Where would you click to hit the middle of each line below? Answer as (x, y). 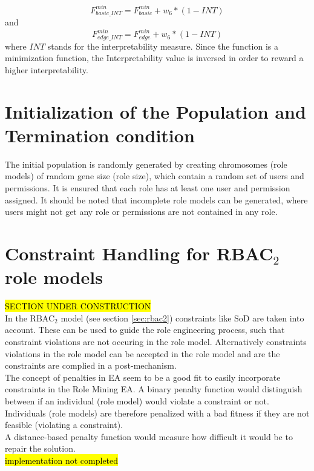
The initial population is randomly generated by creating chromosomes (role (146, 164)
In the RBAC (30, 318)
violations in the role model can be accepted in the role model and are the (142, 353)
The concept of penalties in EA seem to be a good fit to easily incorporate (143, 377)
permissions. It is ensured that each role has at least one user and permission (148, 188)
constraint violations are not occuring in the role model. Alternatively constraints (156, 341)
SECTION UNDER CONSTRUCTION (78, 306)
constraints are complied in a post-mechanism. (91, 365)
